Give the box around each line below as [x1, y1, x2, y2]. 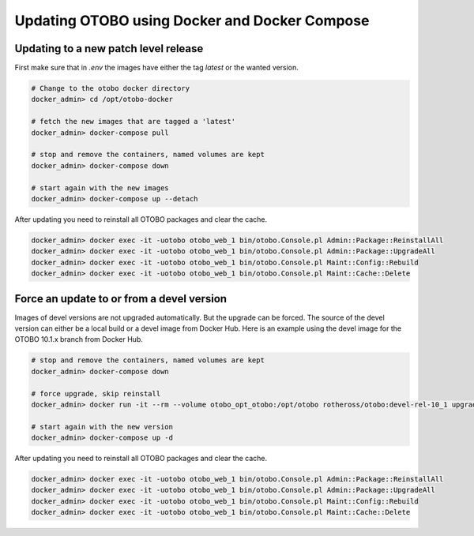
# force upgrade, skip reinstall [31, 389, 161, 398]
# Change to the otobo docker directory [31, 84, 190, 93]
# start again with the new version [31, 422, 174, 431]
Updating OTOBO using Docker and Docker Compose [14, 12, 370, 29]
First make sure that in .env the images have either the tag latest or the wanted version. [14, 63, 299, 73]
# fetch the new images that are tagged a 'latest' [31, 117, 236, 126]
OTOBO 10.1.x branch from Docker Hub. [14, 335, 144, 344]
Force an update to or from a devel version [14, 292, 228, 305]
